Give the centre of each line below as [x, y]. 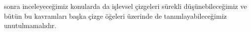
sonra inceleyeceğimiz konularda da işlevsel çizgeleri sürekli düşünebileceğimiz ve [125, 6]
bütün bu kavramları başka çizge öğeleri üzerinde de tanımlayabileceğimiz [115, 16]
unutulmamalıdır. [30, 25]
